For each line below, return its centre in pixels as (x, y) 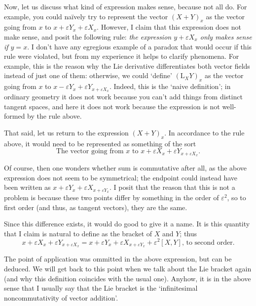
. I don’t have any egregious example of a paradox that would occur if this (140, 46)
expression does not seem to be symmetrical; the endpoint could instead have (121, 177)
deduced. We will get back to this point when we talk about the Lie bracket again (128, 268)
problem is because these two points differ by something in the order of (111, 197)
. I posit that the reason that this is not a (172, 187)
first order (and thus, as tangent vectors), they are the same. (96, 207)
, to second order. (208, 242)
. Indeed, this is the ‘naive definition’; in (170, 86)
